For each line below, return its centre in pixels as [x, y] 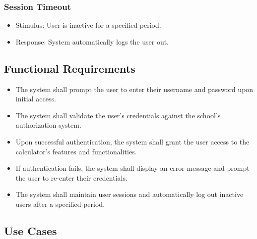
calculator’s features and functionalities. [76, 151]
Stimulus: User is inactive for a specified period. [88, 25]
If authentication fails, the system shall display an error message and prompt [132, 168]
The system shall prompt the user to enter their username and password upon [134, 89]
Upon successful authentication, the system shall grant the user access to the [132, 141]
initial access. [36, 99]
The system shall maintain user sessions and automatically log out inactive [129, 194]
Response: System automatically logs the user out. [92, 41]
